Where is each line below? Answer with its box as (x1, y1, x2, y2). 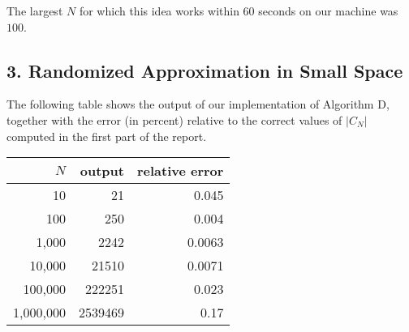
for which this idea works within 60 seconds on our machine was (79, 2, 398, 19)
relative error (136, 161, 224, 181)
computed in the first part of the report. (6, 127, 207, 144)
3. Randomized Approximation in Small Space (6, 57, 403, 83)
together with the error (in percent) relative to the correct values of (6, 111, 342, 128)
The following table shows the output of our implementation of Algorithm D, (6, 96, 390, 113)
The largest (6, 2, 63, 19)
